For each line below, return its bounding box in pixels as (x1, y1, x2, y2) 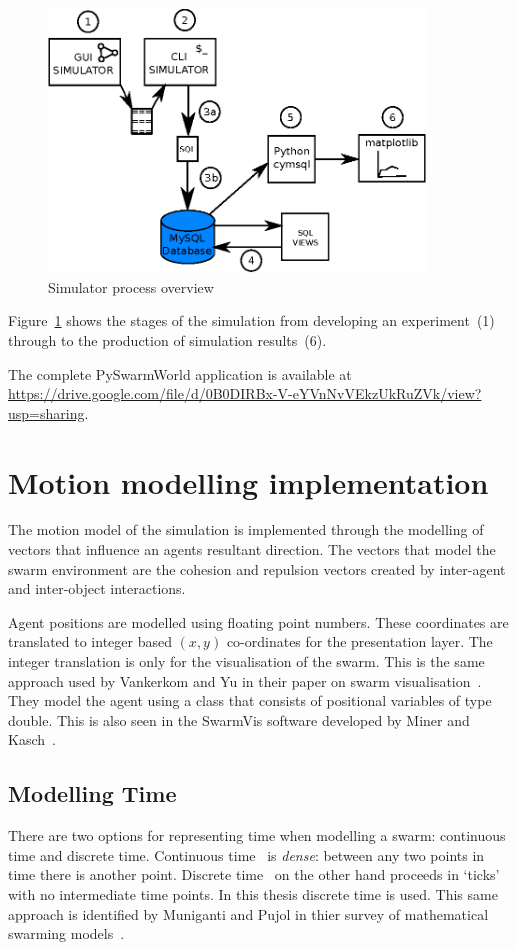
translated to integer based (8, 631, 172, 652)
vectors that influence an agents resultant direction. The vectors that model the (8, 539, 496, 560)
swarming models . (8, 923, 125, 944)
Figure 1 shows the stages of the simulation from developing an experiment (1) (8, 310, 495, 331)
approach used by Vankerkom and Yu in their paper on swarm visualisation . (8, 670, 482, 691)
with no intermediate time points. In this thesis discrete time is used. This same (8, 884, 498, 904)
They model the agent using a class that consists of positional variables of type (8, 690, 492, 711)
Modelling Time (8, 778, 177, 809)
